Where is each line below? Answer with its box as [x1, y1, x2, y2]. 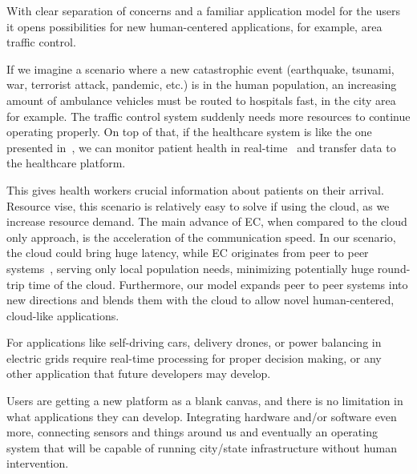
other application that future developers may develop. [6, 365, 271, 382]
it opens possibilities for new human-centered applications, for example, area [6, 18, 383, 34]
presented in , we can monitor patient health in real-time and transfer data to [6, 139, 396, 155]
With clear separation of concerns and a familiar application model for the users [6, 2, 400, 18]
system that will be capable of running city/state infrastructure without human [6, 439, 398, 456]
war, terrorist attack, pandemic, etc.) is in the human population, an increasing [6, 76, 397, 93]
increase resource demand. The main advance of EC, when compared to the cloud [6, 213, 407, 230]
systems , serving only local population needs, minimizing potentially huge [6, 259, 374, 276]
